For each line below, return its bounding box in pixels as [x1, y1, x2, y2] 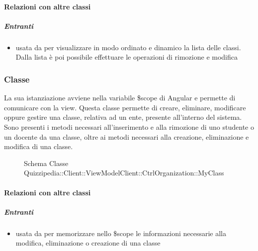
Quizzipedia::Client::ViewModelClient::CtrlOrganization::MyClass [24, 167, 224, 178]
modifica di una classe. [4, 141, 73, 152]
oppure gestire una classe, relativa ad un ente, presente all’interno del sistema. [4, 112, 242, 122]
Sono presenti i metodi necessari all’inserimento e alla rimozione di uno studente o [4, 121, 254, 132]
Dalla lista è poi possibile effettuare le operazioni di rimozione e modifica [15, 52, 238, 62]
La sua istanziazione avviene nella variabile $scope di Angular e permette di [4, 92, 236, 103]
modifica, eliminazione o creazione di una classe [15, 238, 161, 248]
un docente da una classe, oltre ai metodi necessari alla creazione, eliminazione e [4, 131, 249, 142]
